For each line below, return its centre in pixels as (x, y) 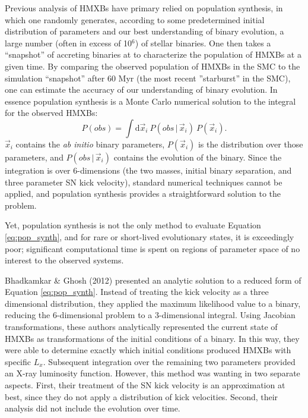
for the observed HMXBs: (51, 113)
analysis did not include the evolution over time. (93, 408)
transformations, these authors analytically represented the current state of (141, 327)
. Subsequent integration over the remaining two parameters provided (169, 361)
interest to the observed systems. (64, 260)
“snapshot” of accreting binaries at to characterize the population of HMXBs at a (153, 54)
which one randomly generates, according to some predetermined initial (135, 19)
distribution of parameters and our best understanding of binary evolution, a (145, 31)
